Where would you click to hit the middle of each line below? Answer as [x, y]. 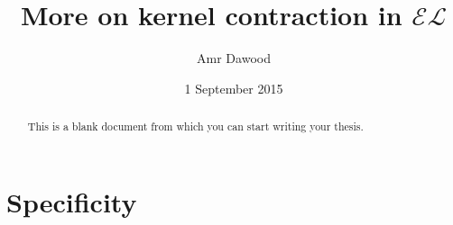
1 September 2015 [234, 88]
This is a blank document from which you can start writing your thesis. [195, 126]
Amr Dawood [234, 58]
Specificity [72, 201]
